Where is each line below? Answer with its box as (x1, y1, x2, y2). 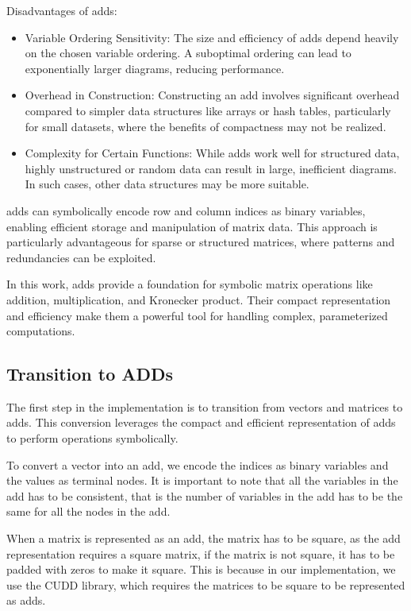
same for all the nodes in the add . (6, 503, 171, 520)
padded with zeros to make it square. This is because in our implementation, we (6, 561, 396, 578)
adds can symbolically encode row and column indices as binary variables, (6, 202, 366, 218)
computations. (6, 323, 75, 339)
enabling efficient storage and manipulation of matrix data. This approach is (6, 218, 378, 234)
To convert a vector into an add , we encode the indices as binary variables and (6, 456, 389, 473)
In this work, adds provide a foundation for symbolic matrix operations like (6, 276, 373, 292)
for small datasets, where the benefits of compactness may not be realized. (25, 118, 386, 134)
